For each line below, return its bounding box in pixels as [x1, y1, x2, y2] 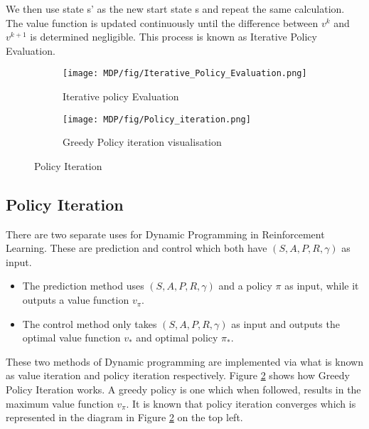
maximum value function [6, 396, 114, 411]
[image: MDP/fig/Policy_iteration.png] [63, 114, 251, 125]
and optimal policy [136, 330, 218, 345]
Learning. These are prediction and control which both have [6, 240, 267, 255]
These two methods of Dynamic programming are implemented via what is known [6, 354, 363, 369]
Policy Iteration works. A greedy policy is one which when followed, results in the [6, 382, 361, 397]
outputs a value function [22, 292, 129, 307]
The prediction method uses [22, 278, 144, 293]
